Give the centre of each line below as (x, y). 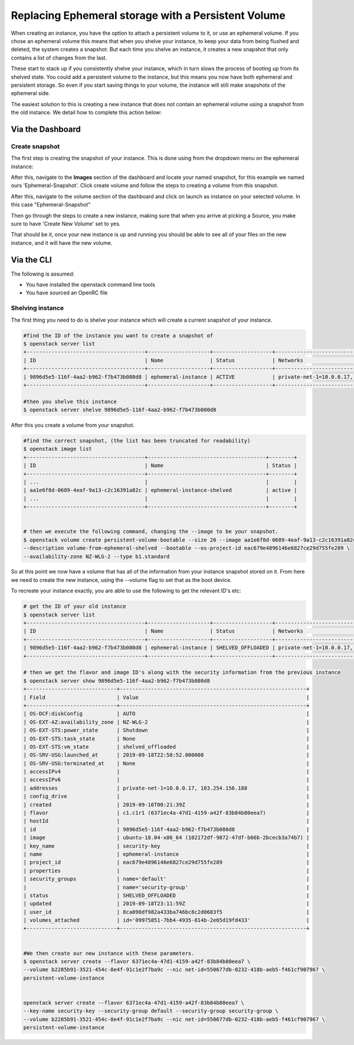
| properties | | (166, 871)
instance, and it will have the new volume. (62, 243)
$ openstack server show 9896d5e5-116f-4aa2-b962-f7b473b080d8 (117, 681)
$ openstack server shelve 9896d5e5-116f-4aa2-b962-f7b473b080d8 (120, 410)
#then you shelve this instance (70, 402)
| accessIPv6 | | (166, 780)
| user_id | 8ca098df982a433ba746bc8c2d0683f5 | (166, 912)
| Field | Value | (166, 697)
